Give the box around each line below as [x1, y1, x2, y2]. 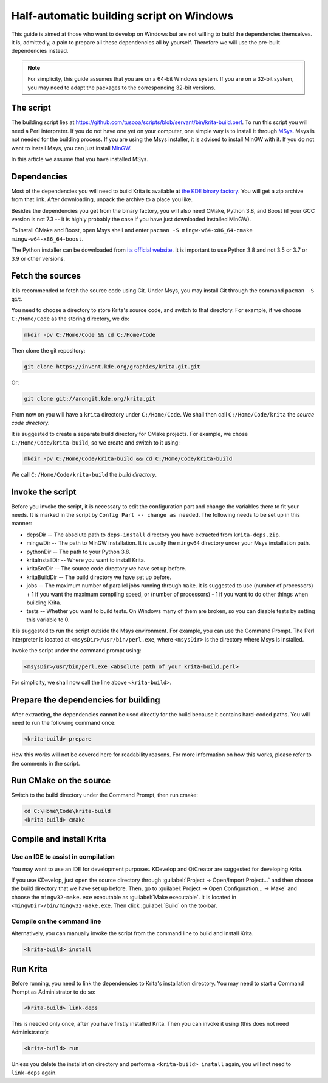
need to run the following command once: [11, 719, 116, 727]
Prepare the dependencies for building [11, 694, 160, 705]
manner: [11, 520, 33, 527]
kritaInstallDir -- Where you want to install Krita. [26, 556, 146, 564]
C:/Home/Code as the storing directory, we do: [11, 315, 130, 322]
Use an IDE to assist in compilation [11, 853, 115, 861]
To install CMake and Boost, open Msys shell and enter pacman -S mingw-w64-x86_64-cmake [11, 227, 253, 234]
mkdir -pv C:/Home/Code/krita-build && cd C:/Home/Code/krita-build [24, 455, 233, 462]
